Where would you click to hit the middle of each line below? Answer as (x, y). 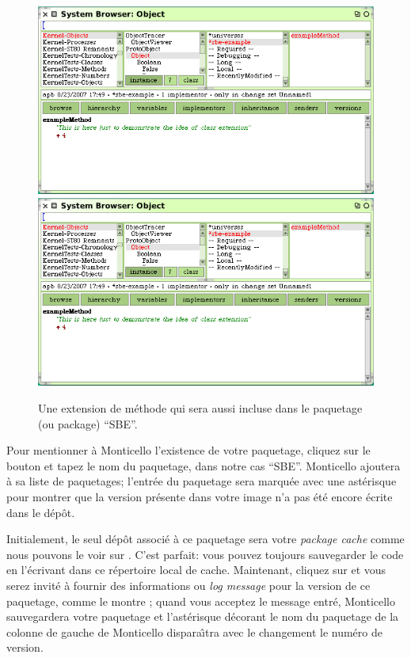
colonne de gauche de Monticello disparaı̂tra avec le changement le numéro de (194, 631)
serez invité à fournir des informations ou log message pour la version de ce (188, 585)
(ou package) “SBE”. (88, 423)
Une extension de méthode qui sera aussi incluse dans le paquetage (200, 408)
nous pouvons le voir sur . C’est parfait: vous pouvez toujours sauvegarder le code (205, 554)
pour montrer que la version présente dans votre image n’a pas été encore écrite (200, 497)
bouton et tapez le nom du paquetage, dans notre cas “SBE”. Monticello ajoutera (204, 465)
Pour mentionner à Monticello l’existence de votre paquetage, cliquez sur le (188, 450)
